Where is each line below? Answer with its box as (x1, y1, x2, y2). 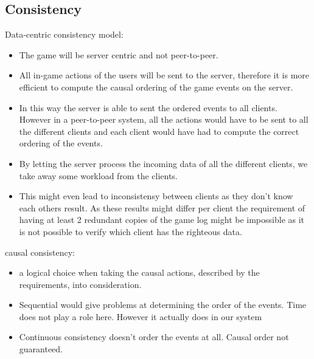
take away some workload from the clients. (19, 169, 178, 182)
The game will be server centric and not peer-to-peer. (19, 48, 218, 61)
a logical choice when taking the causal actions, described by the (19, 266, 260, 279)
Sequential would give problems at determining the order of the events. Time (19, 298, 307, 311)
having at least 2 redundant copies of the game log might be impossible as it (19, 213, 305, 226)
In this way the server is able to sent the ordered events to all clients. (19, 101, 277, 114)
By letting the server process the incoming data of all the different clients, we (19, 157, 308, 169)
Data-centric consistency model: (5, 28, 124, 41)
